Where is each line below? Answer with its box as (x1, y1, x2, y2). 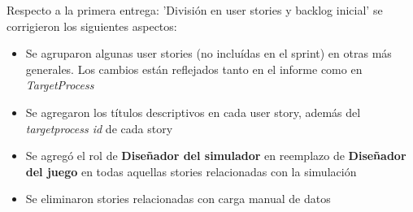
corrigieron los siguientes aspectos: (7, 17, 177, 34)
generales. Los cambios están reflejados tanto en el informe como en (25, 60, 363, 77)
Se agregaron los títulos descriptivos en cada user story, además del (25, 103, 361, 120)
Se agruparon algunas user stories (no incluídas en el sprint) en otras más (25, 45, 392, 62)
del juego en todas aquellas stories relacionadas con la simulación (25, 162, 357, 180)
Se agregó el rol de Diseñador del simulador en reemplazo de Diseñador (25, 147, 406, 164)
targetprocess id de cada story (25, 119, 173, 136)
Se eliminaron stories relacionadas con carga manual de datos (25, 190, 331, 207)
